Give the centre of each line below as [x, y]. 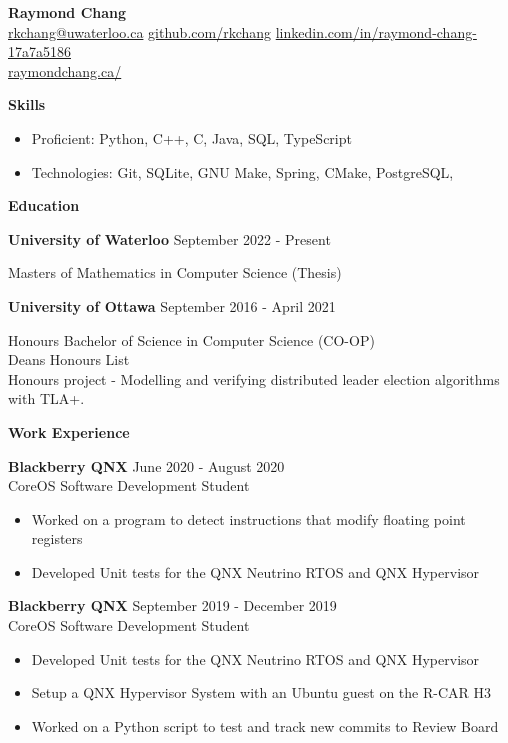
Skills [27, 104]
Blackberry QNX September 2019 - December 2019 [172, 605]
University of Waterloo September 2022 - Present [169, 238]
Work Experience [69, 431]
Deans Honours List [69, 359]
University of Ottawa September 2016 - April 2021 [172, 305]
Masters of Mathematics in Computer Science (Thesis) [175, 272]
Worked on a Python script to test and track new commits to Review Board [265, 725]
